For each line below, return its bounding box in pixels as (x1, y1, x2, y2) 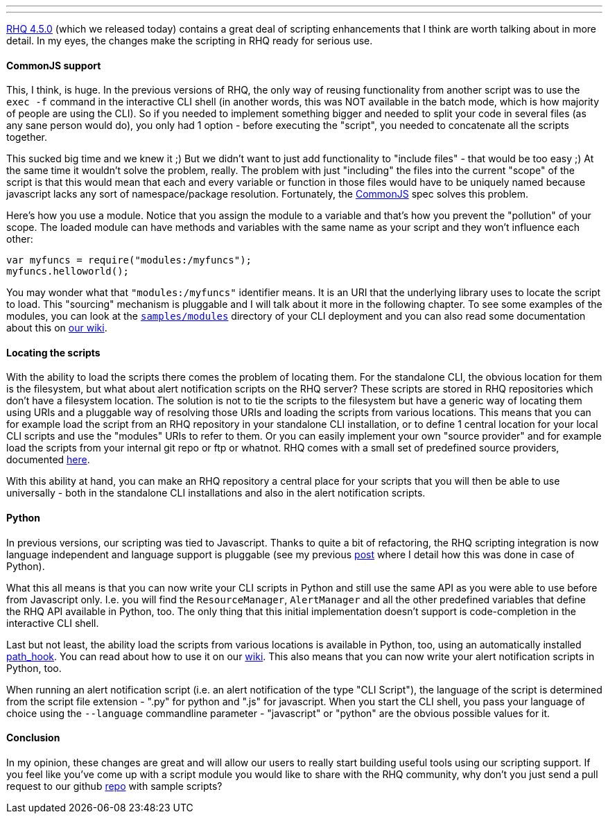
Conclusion (6, 732, 60, 744)
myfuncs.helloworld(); (6, 266, 130, 277)
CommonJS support (6, 59, 101, 71)
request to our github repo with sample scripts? (6, 779, 223, 792)
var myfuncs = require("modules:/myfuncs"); (6, 255, 252, 266)
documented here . (6, 454, 90, 466)
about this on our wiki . (6, 322, 107, 334)
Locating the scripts (6, 346, 101, 359)
